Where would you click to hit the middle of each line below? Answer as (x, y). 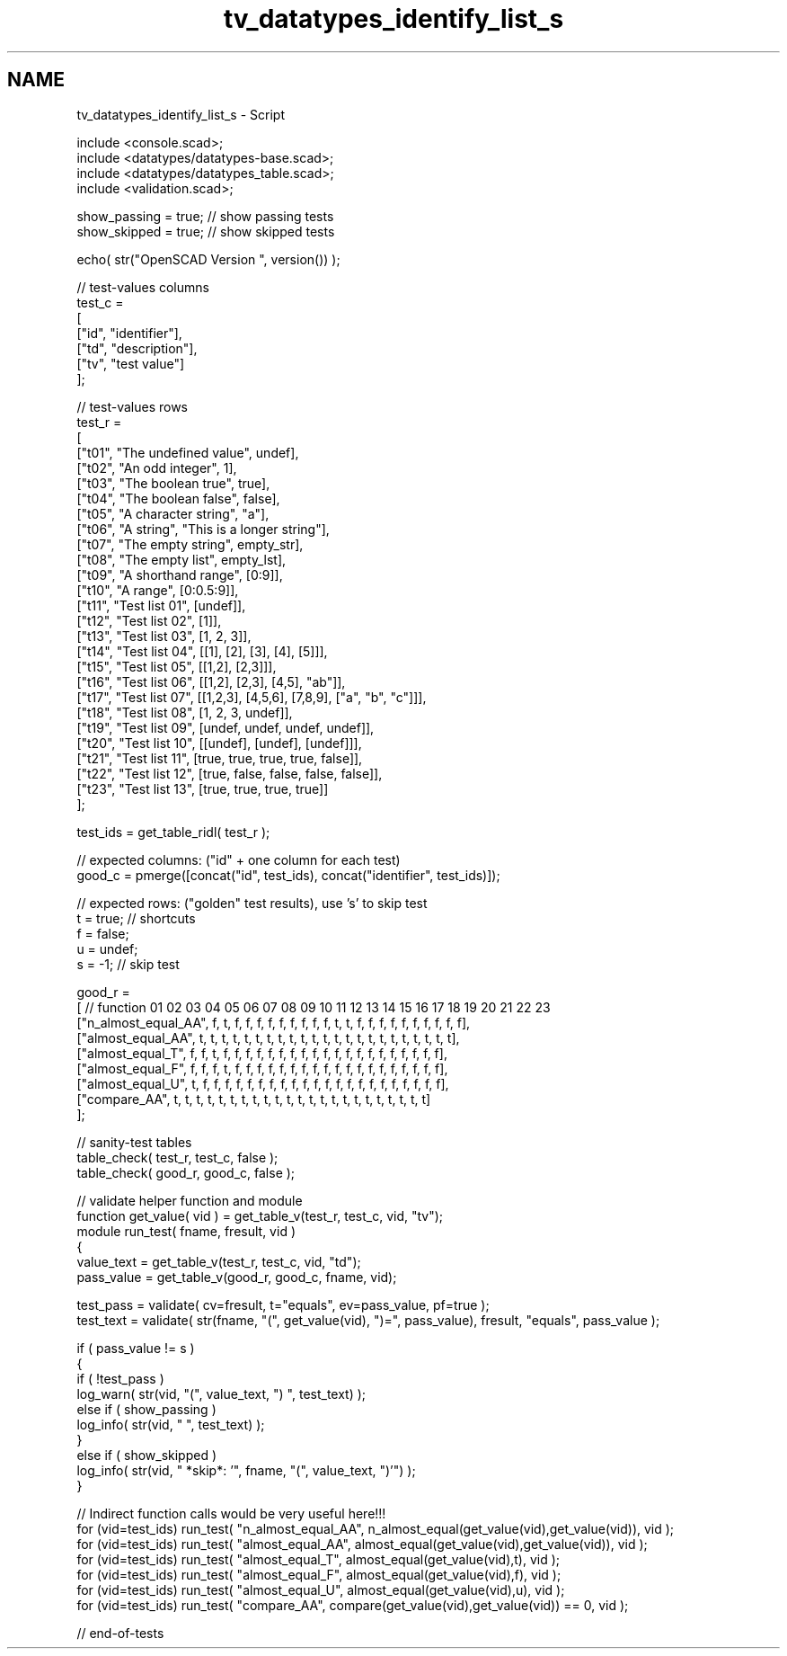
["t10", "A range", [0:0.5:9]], (158, 590)
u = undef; (107, 948)
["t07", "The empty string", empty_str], (190, 544)
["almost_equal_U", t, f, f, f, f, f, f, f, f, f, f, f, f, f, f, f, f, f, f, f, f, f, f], (263, 1083)
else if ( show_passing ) (146, 1409)
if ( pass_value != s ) (136, 1348)
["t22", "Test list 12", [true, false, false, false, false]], (230, 773)
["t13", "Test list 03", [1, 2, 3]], (164, 636)
